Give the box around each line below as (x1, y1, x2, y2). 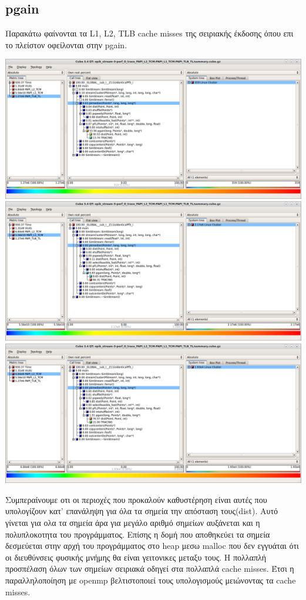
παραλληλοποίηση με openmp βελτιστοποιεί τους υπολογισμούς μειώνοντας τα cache (5, 574, 296, 586)
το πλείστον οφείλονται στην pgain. (5, 38, 127, 51)
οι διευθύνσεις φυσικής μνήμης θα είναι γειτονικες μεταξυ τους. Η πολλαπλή (5, 551, 266, 563)
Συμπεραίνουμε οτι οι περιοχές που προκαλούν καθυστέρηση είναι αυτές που (5, 493, 267, 505)
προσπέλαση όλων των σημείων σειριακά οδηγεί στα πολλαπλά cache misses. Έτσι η (5, 562, 294, 575)
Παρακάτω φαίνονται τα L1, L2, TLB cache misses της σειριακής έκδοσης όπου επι (5, 27, 294, 39)
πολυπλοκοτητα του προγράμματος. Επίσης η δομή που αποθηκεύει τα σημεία (5, 528, 270, 540)
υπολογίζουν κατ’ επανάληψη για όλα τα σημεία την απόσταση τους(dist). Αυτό (5, 505, 278, 517)
